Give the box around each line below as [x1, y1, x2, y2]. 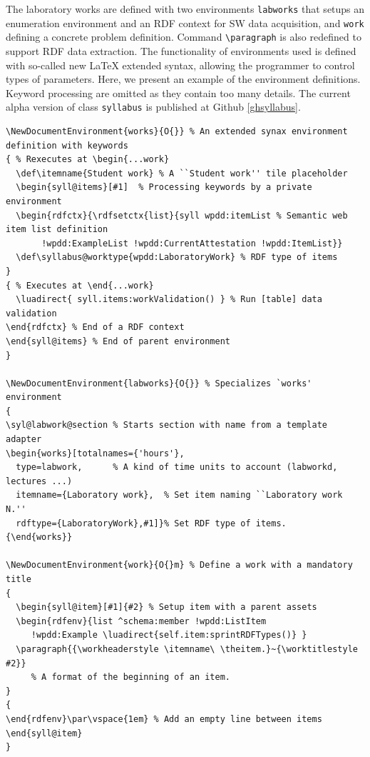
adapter [6, 434, 42, 445]
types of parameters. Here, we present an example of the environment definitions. [6, 71, 361, 86]
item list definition [6, 224, 108, 235]
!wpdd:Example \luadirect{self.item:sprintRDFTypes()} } [31, 630, 307, 641]
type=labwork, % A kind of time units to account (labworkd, [16, 462, 338, 473]
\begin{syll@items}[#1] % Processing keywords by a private [16, 182, 312, 193]
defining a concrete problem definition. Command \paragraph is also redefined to [6, 29, 361, 44]
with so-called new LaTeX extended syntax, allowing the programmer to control [6, 57, 355, 72]
